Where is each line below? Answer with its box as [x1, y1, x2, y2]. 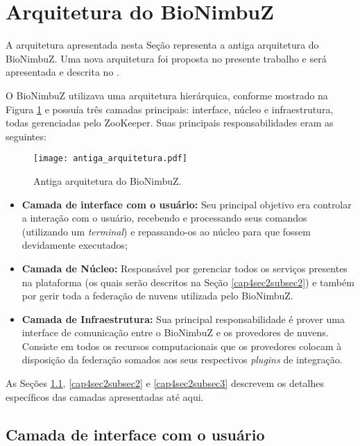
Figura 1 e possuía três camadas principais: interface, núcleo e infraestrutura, [6, 101, 334, 116]
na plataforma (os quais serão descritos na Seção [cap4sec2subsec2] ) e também [22, 274, 354, 289]
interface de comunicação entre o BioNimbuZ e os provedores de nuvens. [22, 325, 329, 340]
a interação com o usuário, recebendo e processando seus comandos [22, 210, 307, 225]
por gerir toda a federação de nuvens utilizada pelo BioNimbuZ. [22, 288, 293, 303]
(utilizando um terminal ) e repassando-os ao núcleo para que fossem [22, 224, 311, 238]
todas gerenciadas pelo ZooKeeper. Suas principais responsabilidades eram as [6, 115, 334, 130]
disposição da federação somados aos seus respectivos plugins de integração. [22, 352, 343, 367]
